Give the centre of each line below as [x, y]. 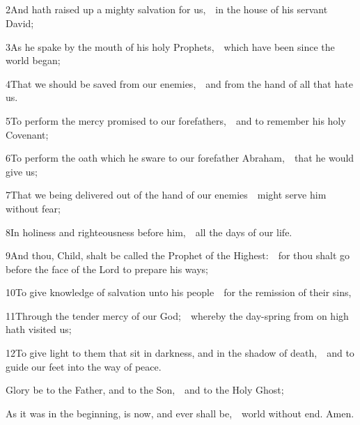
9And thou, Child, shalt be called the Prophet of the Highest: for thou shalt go [178, 255]
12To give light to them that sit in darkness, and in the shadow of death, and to [180, 353]
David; [20, 23]
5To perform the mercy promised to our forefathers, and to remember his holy [176, 120]
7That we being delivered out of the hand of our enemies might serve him [166, 195]
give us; [22, 171]
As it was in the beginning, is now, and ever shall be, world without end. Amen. [180, 413]
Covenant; [27, 134]
